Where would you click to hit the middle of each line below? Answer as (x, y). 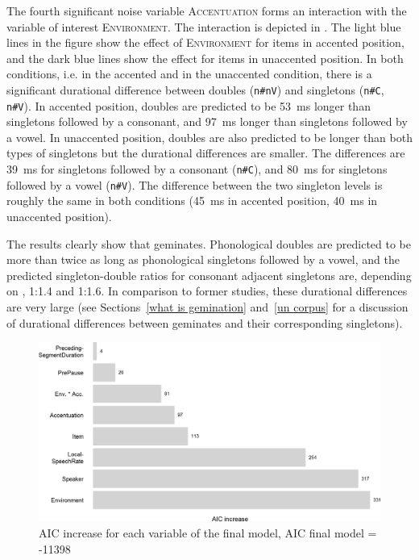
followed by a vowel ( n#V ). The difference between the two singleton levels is (195, 184)
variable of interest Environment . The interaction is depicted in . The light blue (204, 26)
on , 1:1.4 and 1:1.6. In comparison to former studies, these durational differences (207, 291)
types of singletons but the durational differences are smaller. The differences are (206, 153)
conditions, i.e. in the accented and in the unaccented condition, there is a (189, 74)
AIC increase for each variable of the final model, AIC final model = (208, 533)
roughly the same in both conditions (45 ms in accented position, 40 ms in (192, 201)
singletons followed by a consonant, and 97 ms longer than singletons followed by (207, 121)
